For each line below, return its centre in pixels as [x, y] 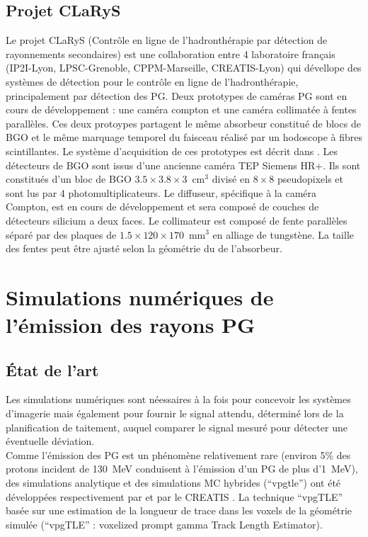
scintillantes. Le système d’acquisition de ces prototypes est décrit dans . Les [172, 151]
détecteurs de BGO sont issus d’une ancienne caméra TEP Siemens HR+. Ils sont [183, 165]
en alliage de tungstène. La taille [283, 234]
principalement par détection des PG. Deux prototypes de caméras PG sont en [177, 95]
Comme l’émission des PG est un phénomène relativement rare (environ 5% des [178, 454]
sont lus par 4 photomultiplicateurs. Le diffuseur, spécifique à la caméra [161, 192]
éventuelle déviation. [50, 441]
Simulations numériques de [140, 296]
